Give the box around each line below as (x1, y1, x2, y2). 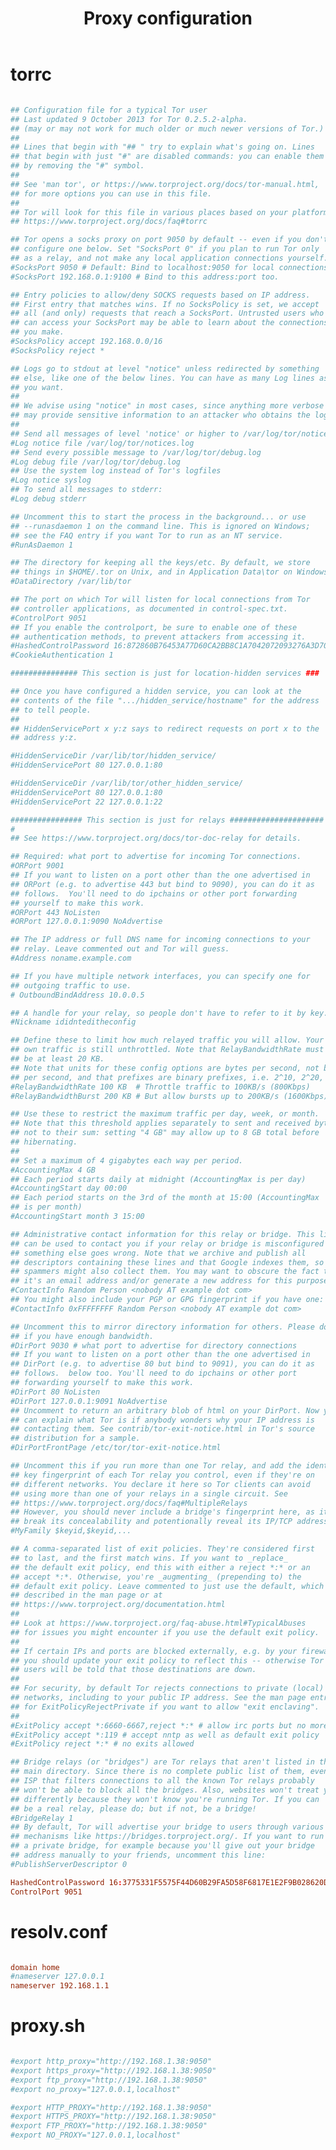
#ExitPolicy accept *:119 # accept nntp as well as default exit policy (10, 1730, 320, 1740)
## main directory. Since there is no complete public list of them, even (10, 1767, 329, 1777)
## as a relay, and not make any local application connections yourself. (10, 253, 329, 264)
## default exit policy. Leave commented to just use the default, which (10, 1581, 325, 1591)
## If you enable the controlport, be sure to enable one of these (10, 622, 298, 632)
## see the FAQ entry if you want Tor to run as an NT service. (10, 530, 284, 541)
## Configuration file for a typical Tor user (10, 105, 208, 115)
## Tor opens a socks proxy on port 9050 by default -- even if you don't (10, 235, 329, 245)
